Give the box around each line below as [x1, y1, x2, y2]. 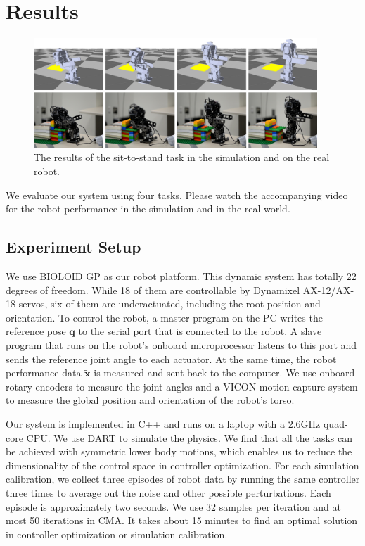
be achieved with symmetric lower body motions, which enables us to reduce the [6, 444, 352, 459]
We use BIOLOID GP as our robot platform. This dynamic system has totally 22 [6, 269, 357, 284]
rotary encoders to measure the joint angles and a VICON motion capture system [6, 379, 358, 393]
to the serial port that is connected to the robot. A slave [78, 324, 322, 338]
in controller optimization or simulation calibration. [6, 526, 228, 541]
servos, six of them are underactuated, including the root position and [18, 296, 321, 311]
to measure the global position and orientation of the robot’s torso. [6, 393, 295, 407]
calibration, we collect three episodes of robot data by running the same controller [6, 471, 360, 486]
